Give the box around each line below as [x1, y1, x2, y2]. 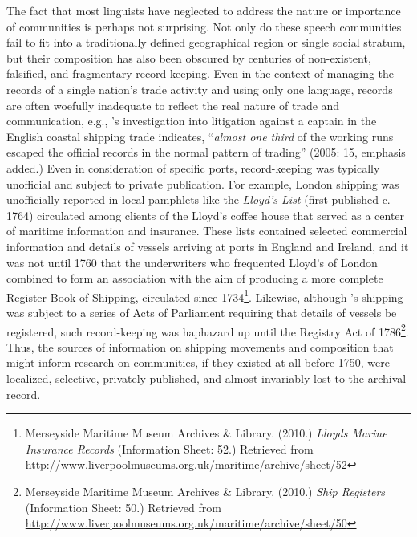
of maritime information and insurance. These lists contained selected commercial [6, 222, 407, 239]
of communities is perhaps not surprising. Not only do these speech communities [6, 18, 402, 35]
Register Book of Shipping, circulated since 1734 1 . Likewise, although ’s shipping [6, 286, 403, 305]
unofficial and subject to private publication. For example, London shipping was [6, 175, 399, 192]
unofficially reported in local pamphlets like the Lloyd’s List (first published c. [6, 191, 391, 208]
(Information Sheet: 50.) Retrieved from [25, 498, 221, 515]
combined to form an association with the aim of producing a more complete [6, 270, 383, 287]
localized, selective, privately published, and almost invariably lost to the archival [6, 369, 407, 386]
